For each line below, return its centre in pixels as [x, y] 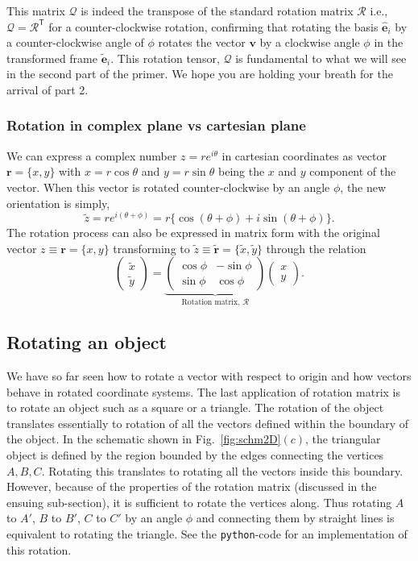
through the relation [316, 248]
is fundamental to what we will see [321, 58]
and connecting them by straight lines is [295, 518]
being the [242, 171]
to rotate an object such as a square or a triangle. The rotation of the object [195, 407]
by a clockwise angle [310, 42]
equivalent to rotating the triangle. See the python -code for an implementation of [207, 534]
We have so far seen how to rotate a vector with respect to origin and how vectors [209, 376]
